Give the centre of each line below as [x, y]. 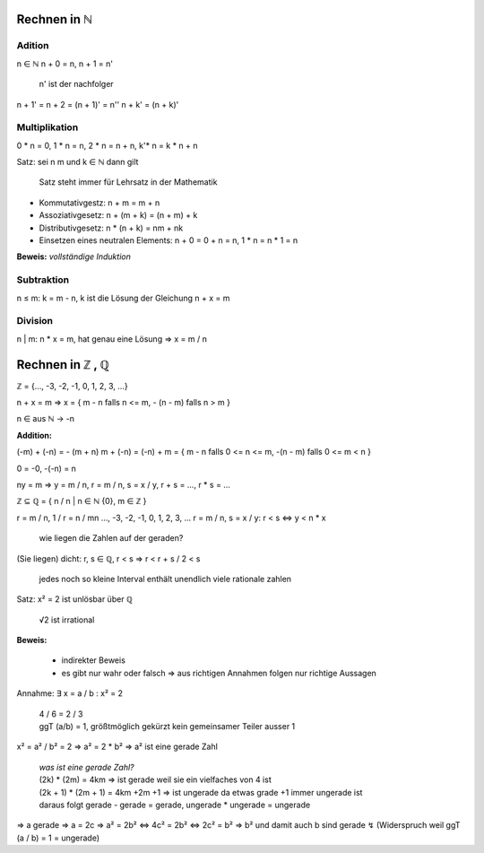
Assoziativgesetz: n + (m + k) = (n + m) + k [118, 215]
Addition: [35, 435]
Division [35, 321]
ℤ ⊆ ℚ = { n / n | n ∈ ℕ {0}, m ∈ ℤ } [82, 501]
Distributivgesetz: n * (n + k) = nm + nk [111, 228]
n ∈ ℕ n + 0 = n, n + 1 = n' [65, 64]
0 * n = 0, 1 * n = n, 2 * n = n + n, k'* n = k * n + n [107, 145]
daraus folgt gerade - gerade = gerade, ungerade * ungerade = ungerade [175, 805]
